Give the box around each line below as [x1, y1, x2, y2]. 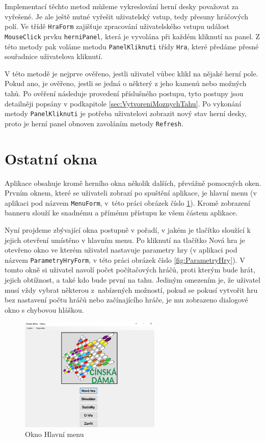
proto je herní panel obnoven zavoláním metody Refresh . [5, 118, 183, 128]
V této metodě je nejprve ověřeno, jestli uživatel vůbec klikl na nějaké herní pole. [5, 68, 258, 78]
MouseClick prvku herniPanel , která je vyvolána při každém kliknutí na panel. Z [5, 31, 260, 41]
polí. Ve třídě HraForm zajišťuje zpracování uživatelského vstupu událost [5, 21, 229, 32]
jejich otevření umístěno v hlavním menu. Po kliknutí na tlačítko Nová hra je [5, 234, 245, 245]
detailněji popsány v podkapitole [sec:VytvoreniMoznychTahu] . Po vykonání [5, 98, 242, 108]
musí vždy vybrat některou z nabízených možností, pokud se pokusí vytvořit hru [5, 284, 258, 295]
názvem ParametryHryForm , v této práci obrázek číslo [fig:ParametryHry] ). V [5, 254, 245, 265]
